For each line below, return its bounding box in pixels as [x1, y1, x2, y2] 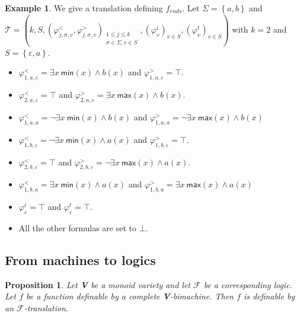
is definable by [243, 290, 295, 302]
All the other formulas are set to [18, 221, 136, 234]
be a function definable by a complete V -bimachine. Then [26, 290, 234, 302]
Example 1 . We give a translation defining [5, 2, 163, 14]
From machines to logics [5, 250, 156, 269]
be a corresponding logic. [203, 278, 292, 291]
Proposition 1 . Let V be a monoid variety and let [5, 278, 190, 291]
